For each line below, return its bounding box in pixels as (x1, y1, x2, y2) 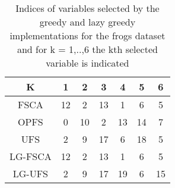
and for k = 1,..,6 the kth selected (17, 42, 158, 56)
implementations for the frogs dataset (9, 29, 166, 42)
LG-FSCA (9, 149, 52, 163)
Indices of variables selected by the (15, 1, 160, 15)
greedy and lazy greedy (39, 15, 136, 29)
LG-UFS (12, 167, 49, 180)
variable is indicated (46, 56, 129, 70)
